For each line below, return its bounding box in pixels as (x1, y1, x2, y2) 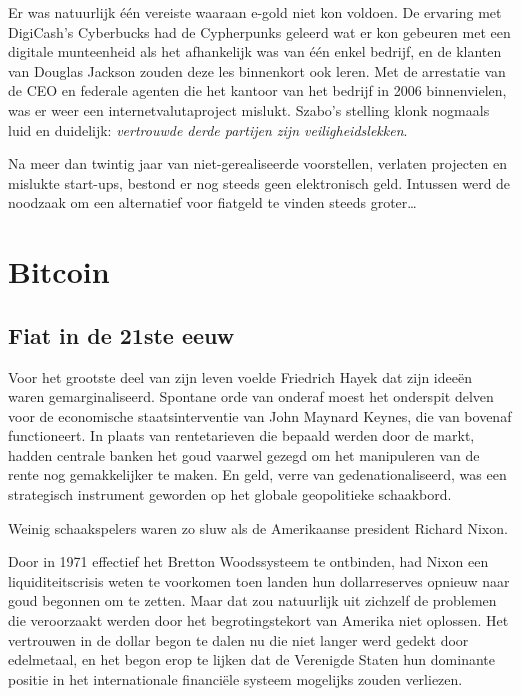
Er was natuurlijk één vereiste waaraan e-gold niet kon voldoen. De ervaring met (8, 2, 502, 22)
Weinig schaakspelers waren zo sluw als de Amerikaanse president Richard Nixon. (8, 517, 508, 538)
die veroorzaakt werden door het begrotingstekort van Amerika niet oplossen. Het (8, 610, 509, 631)
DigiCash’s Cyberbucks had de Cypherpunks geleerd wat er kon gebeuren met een (8, 21, 511, 42)
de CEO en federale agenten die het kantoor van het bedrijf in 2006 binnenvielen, (8, 80, 507, 101)
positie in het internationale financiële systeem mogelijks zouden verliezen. (8, 668, 463, 689)
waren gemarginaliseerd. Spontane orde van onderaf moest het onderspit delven (8, 386, 494, 407)
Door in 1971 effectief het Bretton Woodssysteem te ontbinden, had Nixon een (8, 551, 489, 572)
